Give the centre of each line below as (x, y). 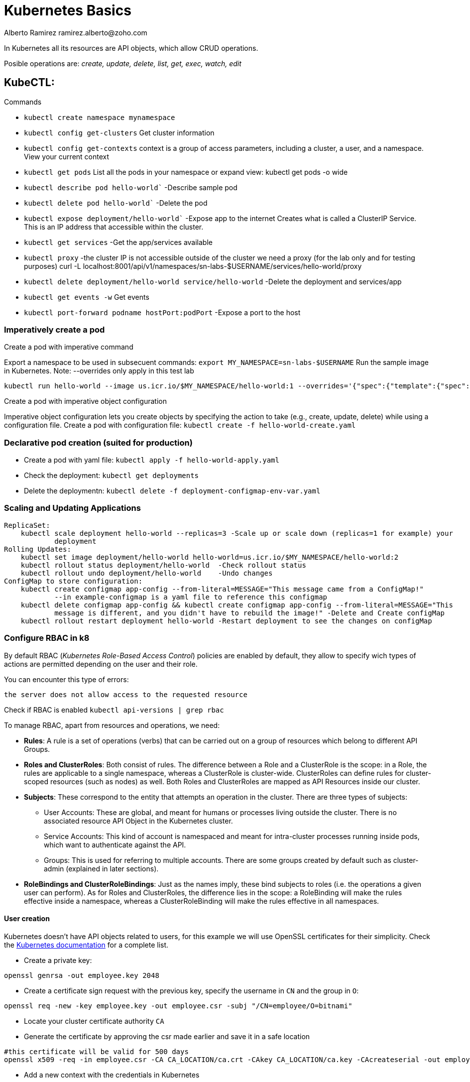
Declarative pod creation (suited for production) (98, 442)
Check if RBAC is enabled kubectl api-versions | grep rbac (114, 710)
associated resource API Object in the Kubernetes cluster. (138, 821)
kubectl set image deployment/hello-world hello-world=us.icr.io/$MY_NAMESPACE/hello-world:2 (210, 557)
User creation (27, 919)
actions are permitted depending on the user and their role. (101, 664)
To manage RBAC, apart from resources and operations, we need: (112, 725)
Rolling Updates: (38, 549)
